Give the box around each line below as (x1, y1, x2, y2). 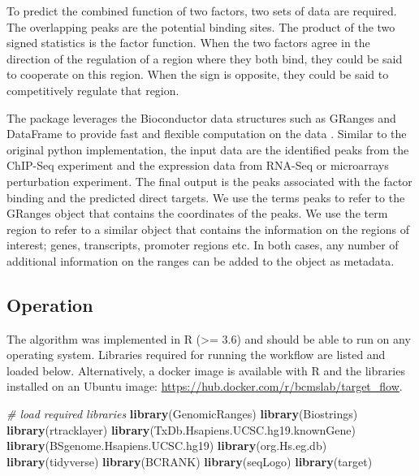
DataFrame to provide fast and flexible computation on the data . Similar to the (6, 125, 407, 142)
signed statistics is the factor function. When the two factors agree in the (6, 34, 370, 51)
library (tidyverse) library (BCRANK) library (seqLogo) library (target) (6, 452, 373, 470)
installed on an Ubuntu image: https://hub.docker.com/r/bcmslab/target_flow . (6, 378, 403, 395)
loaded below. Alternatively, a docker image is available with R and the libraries (6, 361, 405, 379)
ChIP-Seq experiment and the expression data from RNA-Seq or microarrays (6, 157, 389, 174)
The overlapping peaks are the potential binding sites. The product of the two (6, 18, 395, 35)
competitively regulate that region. (6, 81, 179, 98)
